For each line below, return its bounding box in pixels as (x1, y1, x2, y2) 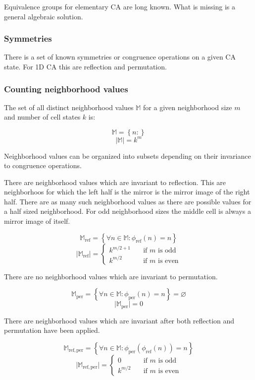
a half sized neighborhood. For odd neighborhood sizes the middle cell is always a (4, 206, 251, 216)
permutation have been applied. (4, 325, 100, 335)
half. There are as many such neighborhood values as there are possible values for (4, 196, 252, 206)
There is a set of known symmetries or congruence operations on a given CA (4, 52, 236, 62)
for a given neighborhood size (143, 102, 232, 112)
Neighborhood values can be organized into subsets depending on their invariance (4, 150, 251, 161)
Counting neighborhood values (4, 82, 128, 95)
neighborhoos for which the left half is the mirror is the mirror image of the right (4, 187, 250, 197)
